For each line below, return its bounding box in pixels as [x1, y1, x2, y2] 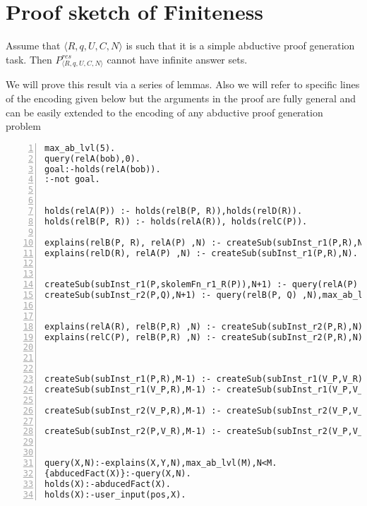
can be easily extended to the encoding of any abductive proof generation [6, 104, 323, 119]
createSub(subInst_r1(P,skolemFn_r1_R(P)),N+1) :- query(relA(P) [44, 279, 358, 290]
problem [6, 119, 41, 133]
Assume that [6, 38, 61, 53]
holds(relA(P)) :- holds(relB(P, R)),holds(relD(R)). [44, 206, 303, 217]
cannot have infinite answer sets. [107, 52, 248, 66]
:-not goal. [44, 174, 100, 185]
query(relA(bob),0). [44, 153, 141, 164]
